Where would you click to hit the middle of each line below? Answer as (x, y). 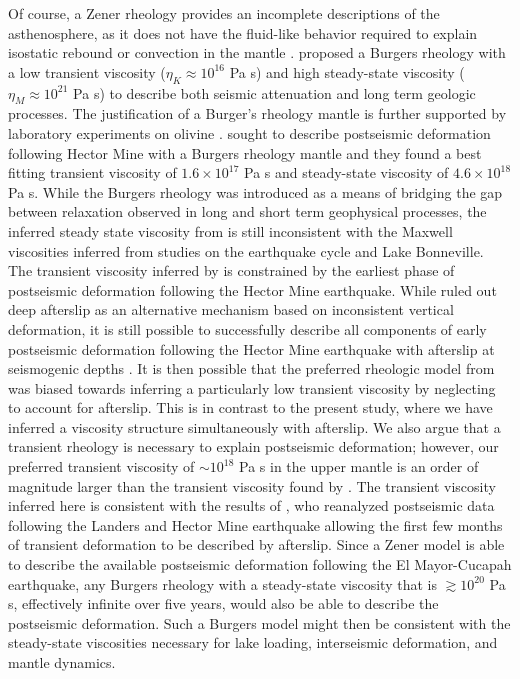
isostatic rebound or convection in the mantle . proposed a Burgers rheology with (257, 52)
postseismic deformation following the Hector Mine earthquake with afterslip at (251, 348)
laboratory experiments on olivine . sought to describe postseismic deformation (249, 132)
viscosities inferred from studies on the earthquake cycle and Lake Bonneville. (246, 250)
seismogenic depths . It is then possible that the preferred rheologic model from (251, 368)
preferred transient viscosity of (101, 466)
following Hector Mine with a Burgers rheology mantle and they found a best (245, 152)
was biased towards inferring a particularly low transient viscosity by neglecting (252, 387)
